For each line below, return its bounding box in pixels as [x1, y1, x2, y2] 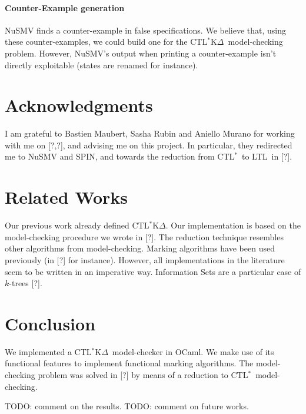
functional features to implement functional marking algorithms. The [5, 357, 254, 369]
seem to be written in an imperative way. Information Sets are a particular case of [5, 265, 301, 277]
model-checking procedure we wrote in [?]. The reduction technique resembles [5, 230, 284, 243]
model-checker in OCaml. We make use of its [112, 345, 274, 357]
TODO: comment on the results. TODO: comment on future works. [5, 400, 249, 412]
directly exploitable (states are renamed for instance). [5, 58, 198, 71]
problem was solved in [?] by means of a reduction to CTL [38, 369, 248, 381]
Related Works [5, 185, 128, 209]
